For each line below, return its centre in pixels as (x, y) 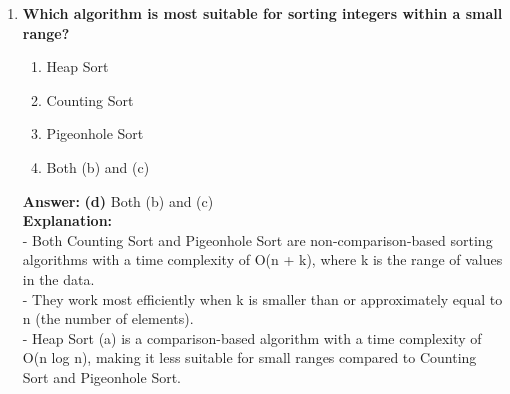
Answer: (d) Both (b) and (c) (118, 200)
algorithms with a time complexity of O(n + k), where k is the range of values (262, 259)
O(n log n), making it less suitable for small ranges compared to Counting (249, 357)
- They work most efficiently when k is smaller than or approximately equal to (262, 298)
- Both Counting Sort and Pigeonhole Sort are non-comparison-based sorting (257, 239)
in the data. (58, 278)
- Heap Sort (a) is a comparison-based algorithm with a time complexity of (252, 337)
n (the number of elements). (108, 318)
